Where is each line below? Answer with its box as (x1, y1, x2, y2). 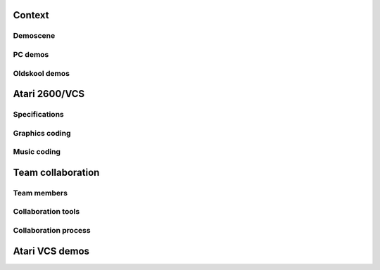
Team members (13, 188, 68, 198)
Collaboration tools (13, 207, 80, 217)
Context (13, 9, 49, 21)
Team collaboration (13, 166, 100, 179)
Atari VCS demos (13, 245, 90, 257)
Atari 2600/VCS (13, 88, 85, 100)
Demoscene (13, 31, 56, 41)
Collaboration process (13, 225, 91, 235)
